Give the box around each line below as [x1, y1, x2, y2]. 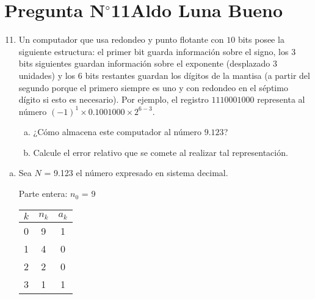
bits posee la [237, 33, 284, 46]
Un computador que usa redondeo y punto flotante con [18, 33, 224, 46]
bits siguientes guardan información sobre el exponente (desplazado [18, 57, 270, 70]
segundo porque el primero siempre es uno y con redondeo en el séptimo [18, 81, 288, 94]
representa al [257, 93, 305, 106]
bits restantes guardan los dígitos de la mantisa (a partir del [85, 68, 310, 81]
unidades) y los [18, 68, 76, 81]
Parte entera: [18, 187, 68, 200]
